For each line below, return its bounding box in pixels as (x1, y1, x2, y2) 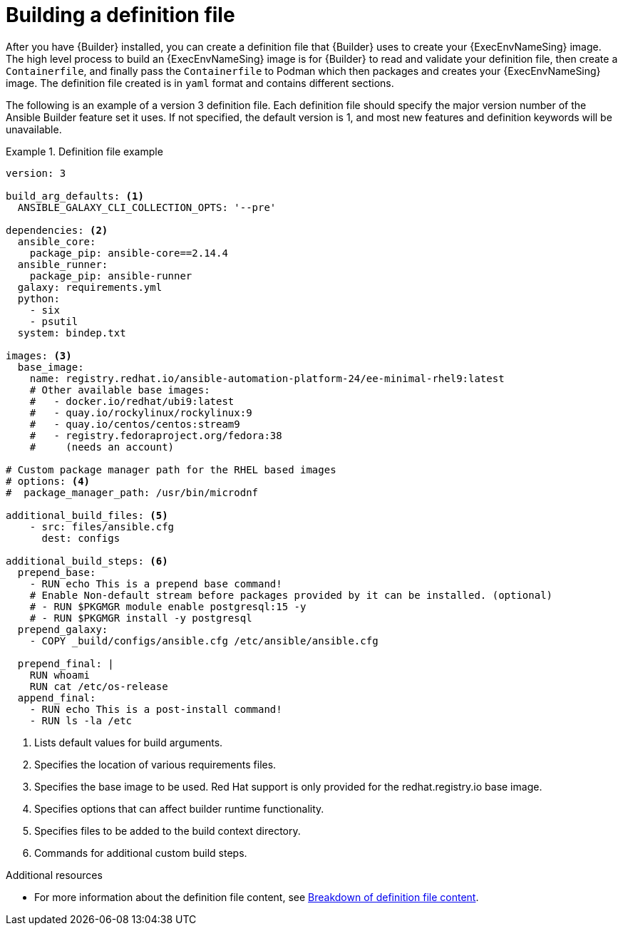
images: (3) (6, 349, 72, 361)
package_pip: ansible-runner (29, 269, 192, 282)
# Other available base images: (29, 384, 210, 396)
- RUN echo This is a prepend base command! (29, 577, 282, 590)
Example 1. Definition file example (6, 145, 163, 158)
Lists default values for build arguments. (34, 736, 223, 749)
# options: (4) (6, 475, 91, 487)
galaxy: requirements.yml (17, 281, 163, 293)
